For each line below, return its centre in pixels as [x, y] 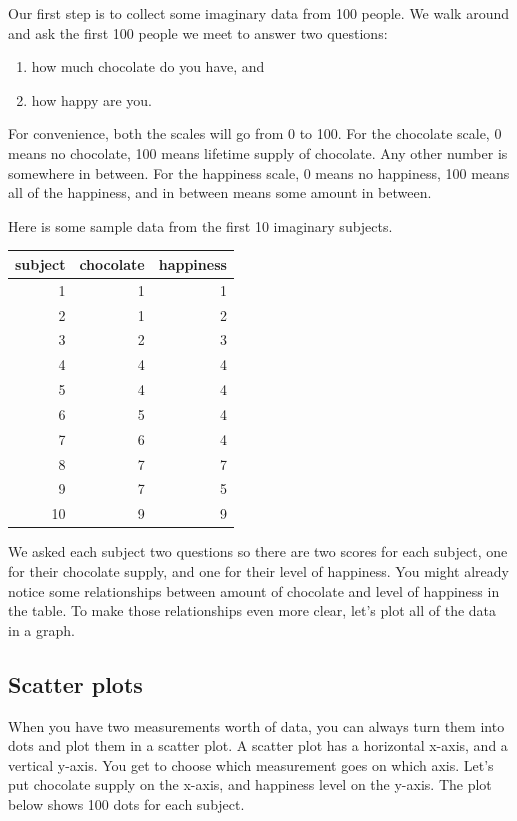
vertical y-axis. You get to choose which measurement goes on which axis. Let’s [251, 764]
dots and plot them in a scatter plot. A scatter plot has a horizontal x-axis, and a [258, 745]
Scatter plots [75, 683]
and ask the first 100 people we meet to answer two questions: [198, 32]
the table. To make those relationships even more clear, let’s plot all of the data [252, 610]
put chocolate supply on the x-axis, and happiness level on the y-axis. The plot [250, 784]
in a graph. [41, 629]
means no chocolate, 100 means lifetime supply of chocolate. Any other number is [258, 152]
